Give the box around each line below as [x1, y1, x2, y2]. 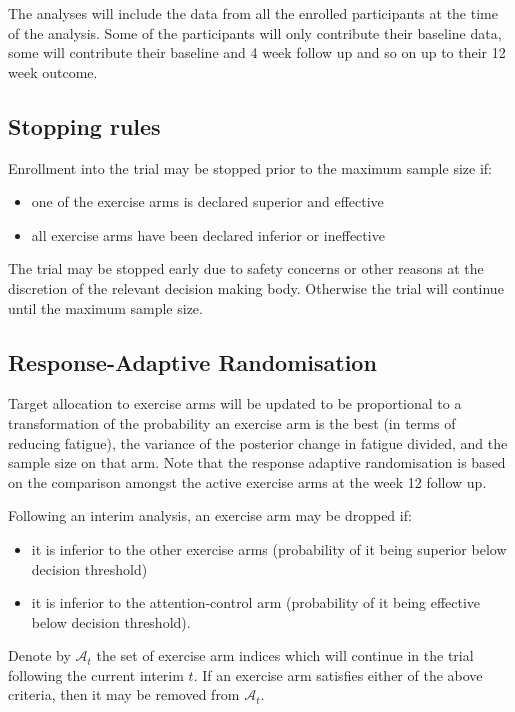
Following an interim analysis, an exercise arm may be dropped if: [8, 505, 412, 526]
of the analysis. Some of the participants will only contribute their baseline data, [8, 22, 502, 43]
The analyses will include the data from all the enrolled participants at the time [8, 3, 498, 23]
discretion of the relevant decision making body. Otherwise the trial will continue [8, 277, 504, 298]
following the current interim [8, 664, 184, 685]
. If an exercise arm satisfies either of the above [193, 664, 483, 685]
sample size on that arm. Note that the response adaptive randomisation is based [8, 452, 506, 473]
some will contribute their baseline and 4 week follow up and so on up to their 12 [8, 42, 506, 63]
